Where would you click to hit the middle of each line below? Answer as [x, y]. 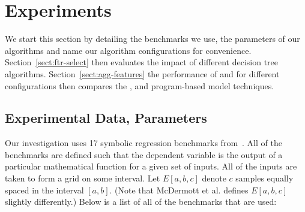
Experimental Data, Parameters [106, 118]
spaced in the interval [44, 190]
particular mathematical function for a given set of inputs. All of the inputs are [151, 166]
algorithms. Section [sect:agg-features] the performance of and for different [142, 73]
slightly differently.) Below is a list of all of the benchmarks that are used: [141, 202]
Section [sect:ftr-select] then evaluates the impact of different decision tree [141, 62]
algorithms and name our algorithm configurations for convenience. [128, 50]
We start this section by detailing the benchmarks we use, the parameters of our [152, 39]
